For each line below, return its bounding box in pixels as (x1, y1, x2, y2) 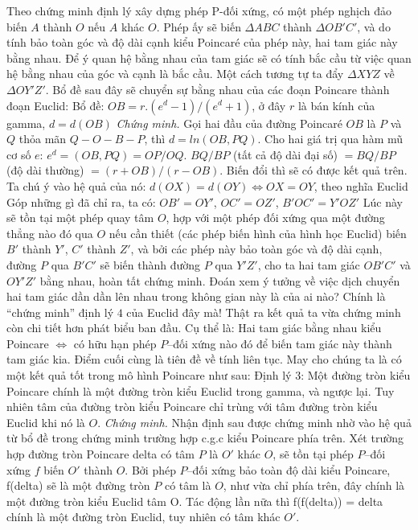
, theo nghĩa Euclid (313, 177, 408, 194)
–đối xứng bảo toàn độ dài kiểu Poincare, (186, 461, 391, 478)
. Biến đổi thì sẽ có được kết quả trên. (219, 162, 408, 179)
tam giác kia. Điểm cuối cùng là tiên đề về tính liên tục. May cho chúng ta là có (6, 351, 402, 368)
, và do (357, 18, 391, 35)
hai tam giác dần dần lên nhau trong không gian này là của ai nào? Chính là (6, 288, 386, 305)
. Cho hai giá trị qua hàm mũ (257, 130, 404, 147)
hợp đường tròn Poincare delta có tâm (6, 446, 195, 462)
